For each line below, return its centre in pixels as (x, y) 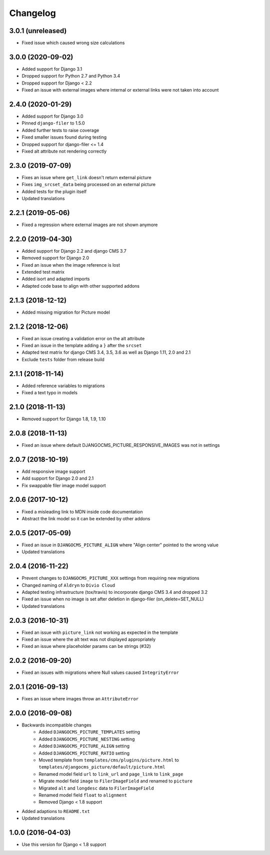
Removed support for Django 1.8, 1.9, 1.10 (64, 419)
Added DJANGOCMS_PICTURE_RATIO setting (84, 753)
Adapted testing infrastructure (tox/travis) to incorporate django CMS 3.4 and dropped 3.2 (115, 592)
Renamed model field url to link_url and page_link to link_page (111, 774)
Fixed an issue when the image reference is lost (71, 265)
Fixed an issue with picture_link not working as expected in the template (100, 632)
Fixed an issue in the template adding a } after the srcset (82, 346)
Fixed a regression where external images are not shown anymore (90, 225)
